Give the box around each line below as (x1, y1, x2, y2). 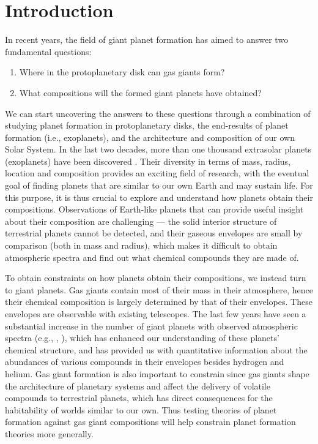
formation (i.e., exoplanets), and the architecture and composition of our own (5, 130, 295, 143)
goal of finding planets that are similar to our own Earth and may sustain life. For (5, 179, 313, 192)
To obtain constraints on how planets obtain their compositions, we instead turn (5, 271, 306, 284)
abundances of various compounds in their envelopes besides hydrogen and (5, 355, 284, 368)
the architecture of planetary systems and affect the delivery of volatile (5, 379, 270, 392)
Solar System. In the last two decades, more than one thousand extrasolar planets (5, 143, 312, 156)
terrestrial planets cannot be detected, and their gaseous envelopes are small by (5, 227, 303, 239)
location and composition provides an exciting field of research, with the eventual (5, 167, 309, 179)
